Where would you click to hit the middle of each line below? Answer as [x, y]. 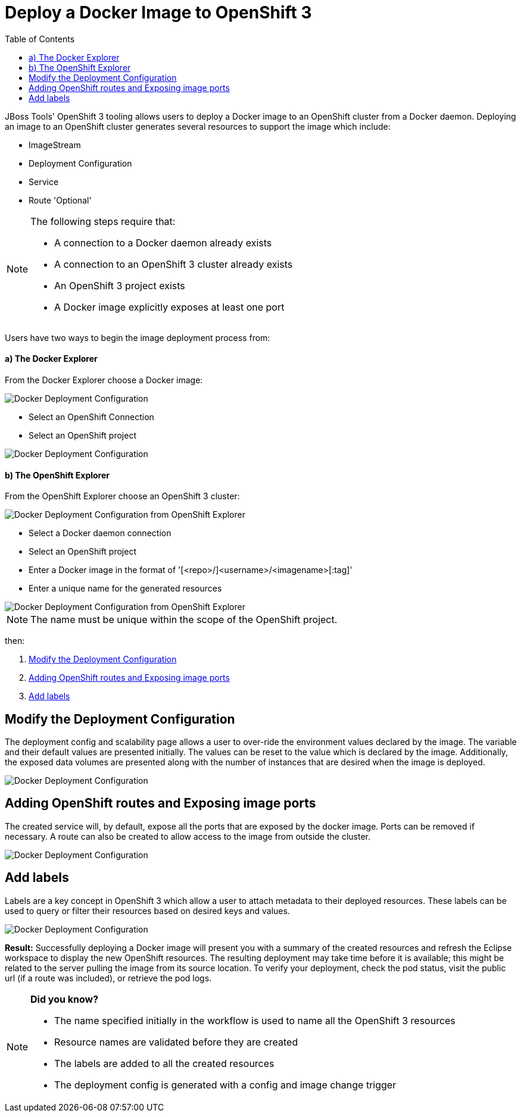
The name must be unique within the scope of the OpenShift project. [184, 620]
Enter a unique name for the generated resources [125, 589]
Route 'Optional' [60, 200]
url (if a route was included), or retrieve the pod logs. [108, 978]
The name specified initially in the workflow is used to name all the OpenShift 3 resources [255, 1020]
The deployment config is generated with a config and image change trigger [225, 1085]
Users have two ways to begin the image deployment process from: [138, 337]
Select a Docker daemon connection [100, 533]
